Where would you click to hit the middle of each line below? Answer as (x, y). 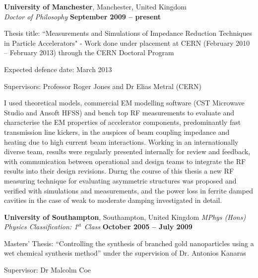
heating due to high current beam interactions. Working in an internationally (121, 141)
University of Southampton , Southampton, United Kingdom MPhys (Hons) (125, 217)
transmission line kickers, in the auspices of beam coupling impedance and (117, 132)
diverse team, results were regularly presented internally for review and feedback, (127, 151)
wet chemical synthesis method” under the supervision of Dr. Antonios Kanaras (125, 253)
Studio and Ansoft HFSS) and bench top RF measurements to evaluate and (119, 112)
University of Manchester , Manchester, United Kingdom (95, 6)
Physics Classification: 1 (41, 227)
